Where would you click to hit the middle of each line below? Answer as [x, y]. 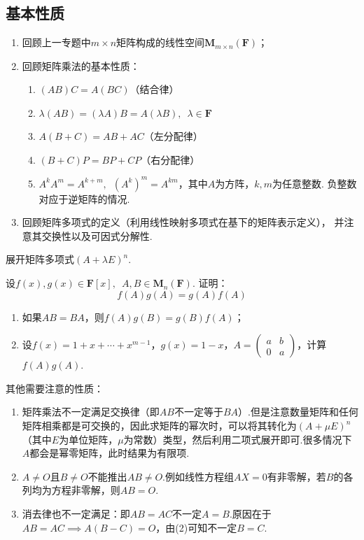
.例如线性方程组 [198, 476]
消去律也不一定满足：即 [76, 513]
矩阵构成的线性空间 [161, 42]
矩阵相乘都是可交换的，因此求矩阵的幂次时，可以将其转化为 [159, 426]
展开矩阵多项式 [40, 259]
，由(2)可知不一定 [196, 527]
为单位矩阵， [89, 439]
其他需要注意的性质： [55, 388]
